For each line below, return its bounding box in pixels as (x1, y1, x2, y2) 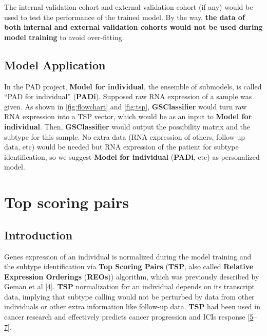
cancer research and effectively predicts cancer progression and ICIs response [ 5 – (4, 311, 257, 322)
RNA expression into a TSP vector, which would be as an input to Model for (4, 111, 252, 122)
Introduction (4, 227, 73, 242)
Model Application (4, 57, 106, 72)
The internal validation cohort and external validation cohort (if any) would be (4, 2, 253, 12)
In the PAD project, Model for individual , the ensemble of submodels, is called (4, 81, 262, 91)
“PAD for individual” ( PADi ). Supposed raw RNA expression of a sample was (4, 91, 252, 102)
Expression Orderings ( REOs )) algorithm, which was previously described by (4, 271, 259, 282)
